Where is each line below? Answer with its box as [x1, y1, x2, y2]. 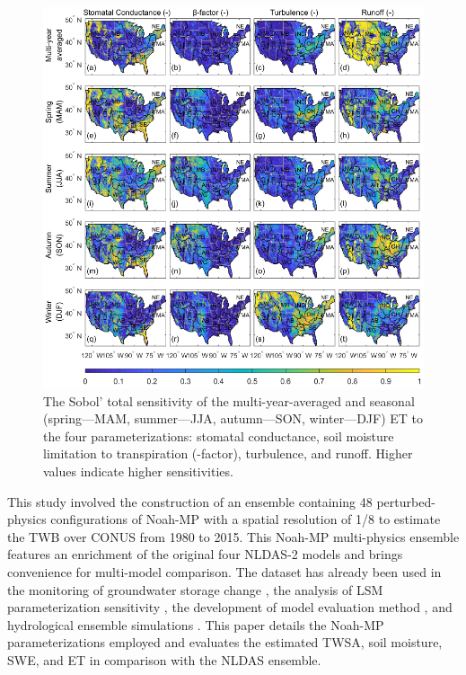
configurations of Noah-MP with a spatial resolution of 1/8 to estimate [50, 510, 441, 528]
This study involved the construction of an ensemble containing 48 [7, 492, 373, 511]
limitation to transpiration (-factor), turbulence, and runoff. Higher [43, 444, 413, 463]
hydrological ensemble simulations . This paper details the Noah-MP [7, 615, 384, 634]
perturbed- [376, 492, 435, 511]
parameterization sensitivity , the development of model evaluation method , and [7, 598, 453, 617]
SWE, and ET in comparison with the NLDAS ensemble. [7, 650, 321, 669]
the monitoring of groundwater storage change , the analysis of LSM [7, 580, 383, 599]
